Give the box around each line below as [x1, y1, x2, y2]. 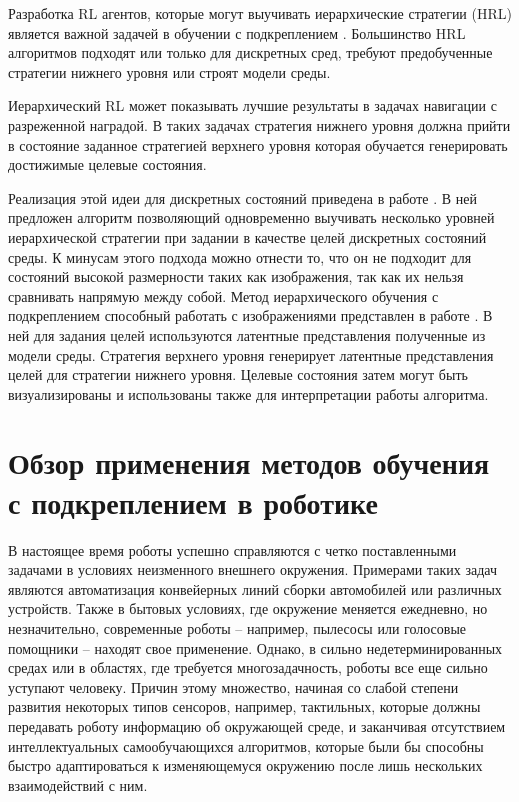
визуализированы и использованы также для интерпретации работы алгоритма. [8, 383, 489, 404]
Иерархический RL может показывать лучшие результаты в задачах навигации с [8, 95, 497, 116]
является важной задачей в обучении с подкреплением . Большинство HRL [8, 22, 466, 43]
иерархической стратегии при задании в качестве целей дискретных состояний [8, 226, 487, 247]
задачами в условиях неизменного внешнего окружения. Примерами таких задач [8, 559, 498, 580]
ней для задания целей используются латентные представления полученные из [8, 324, 486, 345]
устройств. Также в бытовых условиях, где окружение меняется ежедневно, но [8, 598, 488, 619]
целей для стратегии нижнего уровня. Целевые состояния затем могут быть [8, 364, 468, 385]
